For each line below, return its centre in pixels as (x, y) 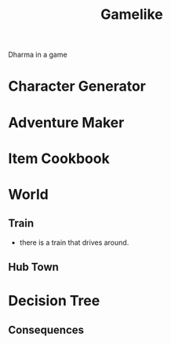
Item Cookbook (59, 158)
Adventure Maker (66, 122)
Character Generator (77, 86)
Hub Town (33, 267)
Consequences (46, 329)
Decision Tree (54, 301)
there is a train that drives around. (74, 242)
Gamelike (132, 15)
